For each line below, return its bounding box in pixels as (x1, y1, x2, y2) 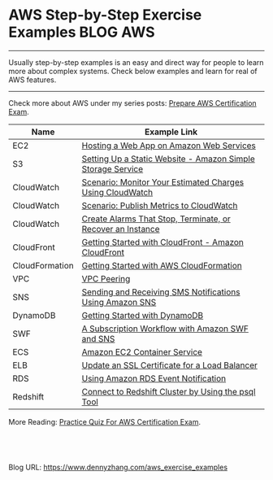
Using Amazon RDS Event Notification (81, 373, 227, 384)
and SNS (81, 333, 115, 344)
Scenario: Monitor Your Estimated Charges (81, 177, 245, 188)
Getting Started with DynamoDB (81, 309, 204, 321)
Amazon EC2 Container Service (81, 346, 203, 357)
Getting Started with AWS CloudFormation (81, 260, 242, 271)
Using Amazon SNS (81, 296, 157, 308)
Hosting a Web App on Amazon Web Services (81, 140, 256, 151)
